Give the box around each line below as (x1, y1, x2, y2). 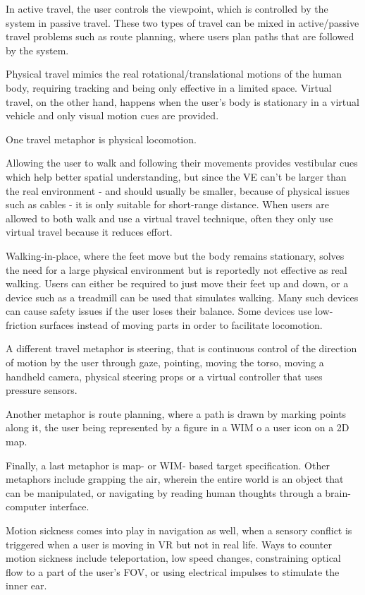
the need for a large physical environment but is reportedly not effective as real (6, 262, 347, 277)
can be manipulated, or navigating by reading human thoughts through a (6, 485, 322, 500)
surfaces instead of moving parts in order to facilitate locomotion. (39, 317, 323, 332)
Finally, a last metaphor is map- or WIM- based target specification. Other (6, 457, 330, 472)
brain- (325, 485, 351, 500)
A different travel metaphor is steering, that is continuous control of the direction (6, 341, 357, 356)
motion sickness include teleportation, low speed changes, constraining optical (6, 551, 341, 565)
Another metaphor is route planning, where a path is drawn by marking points (6, 406, 347, 421)
